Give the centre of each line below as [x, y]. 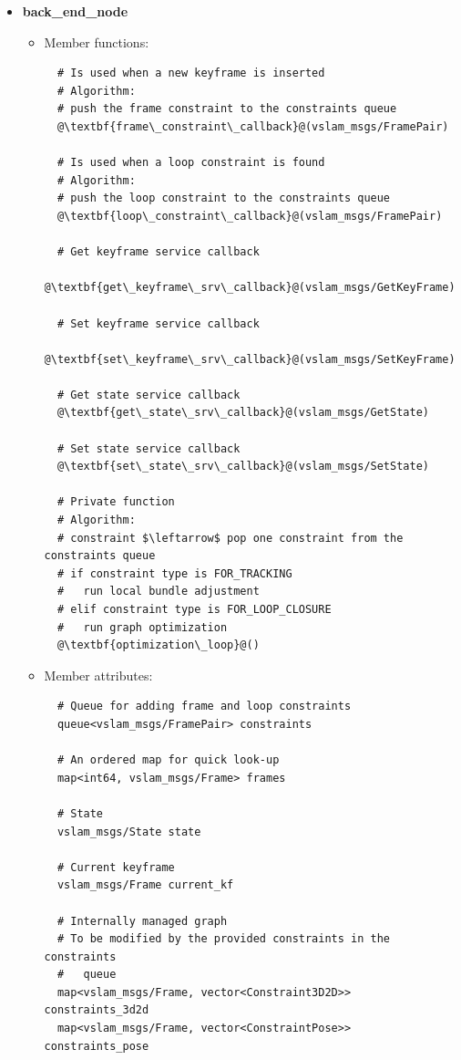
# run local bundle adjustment [158, 592]
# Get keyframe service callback [158, 252]
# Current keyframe [116, 867]
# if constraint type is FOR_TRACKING [174, 573]
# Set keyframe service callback [158, 323]
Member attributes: [98, 675]
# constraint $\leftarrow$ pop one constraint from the [230, 538]
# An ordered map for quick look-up [168, 760]
